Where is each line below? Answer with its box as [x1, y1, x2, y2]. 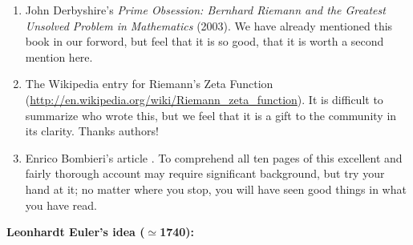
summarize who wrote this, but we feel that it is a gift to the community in [25, 106, 397, 123]
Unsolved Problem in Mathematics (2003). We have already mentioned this [25, 17, 393, 34]
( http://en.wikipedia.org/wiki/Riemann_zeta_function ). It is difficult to [25, 90, 383, 107]
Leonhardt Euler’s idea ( [6, 223, 145, 240]
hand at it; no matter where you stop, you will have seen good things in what [25, 180, 407, 197]
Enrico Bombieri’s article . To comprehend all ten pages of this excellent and [25, 149, 403, 166]
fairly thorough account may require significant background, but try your [25, 165, 385, 182]
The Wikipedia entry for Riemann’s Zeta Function [25, 75, 273, 92]
